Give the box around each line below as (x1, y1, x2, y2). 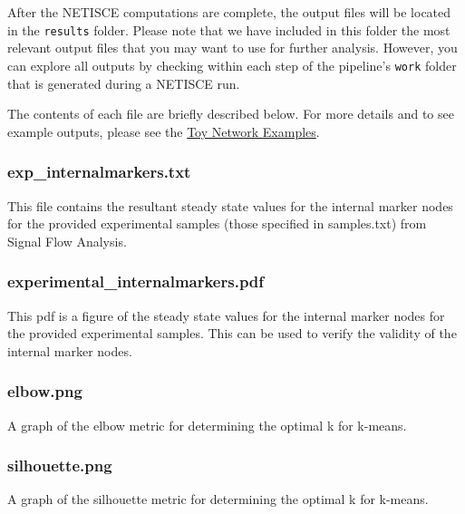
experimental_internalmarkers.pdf (7, 270, 265, 293)
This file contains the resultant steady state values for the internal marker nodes (7, 196, 453, 215)
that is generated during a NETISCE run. (7, 73, 240, 92)
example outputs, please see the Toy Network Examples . (7, 121, 320, 141)
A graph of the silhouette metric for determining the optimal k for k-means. (7, 490, 429, 509)
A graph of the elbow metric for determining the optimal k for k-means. (7, 415, 407, 434)
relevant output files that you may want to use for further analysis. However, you (7, 38, 458, 57)
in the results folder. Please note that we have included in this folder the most (7, 20, 450, 39)
